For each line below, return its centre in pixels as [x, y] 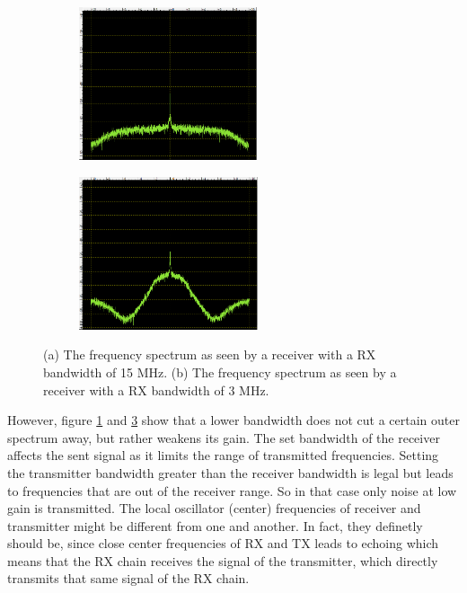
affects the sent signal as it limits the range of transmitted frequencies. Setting [223, 455]
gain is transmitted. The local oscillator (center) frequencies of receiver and [214, 508]
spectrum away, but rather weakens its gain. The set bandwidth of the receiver [224, 437]
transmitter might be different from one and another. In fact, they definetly [215, 525]
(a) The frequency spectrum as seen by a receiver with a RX [210, 354]
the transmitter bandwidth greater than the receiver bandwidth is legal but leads [230, 472]
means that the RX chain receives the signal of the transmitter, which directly [223, 560]
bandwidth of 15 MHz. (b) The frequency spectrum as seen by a [220, 372]
